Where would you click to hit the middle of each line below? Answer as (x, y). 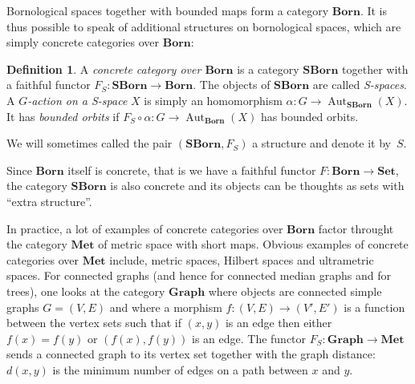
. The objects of (232, 85)
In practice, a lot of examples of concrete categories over (145, 228)
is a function (374, 307)
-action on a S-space (77, 100)
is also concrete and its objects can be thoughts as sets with (257, 186)
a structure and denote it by (322, 143)
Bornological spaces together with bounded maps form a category (168, 10)
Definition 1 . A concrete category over (104, 69)
